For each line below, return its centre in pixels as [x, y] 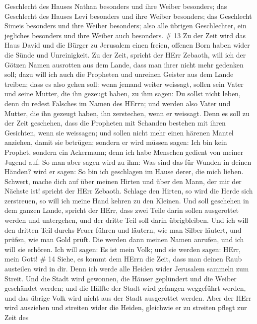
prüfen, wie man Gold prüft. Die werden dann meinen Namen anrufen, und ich [124, 239]
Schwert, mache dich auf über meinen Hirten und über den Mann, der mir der [123, 181]
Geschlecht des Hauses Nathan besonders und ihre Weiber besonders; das [116, 6]
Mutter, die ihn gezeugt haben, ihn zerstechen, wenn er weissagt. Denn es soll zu [127, 113]
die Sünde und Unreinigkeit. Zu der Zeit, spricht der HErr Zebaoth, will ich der [125, 54]
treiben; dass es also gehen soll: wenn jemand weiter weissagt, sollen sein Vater [124, 84]
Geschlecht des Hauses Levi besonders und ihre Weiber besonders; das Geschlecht [128, 16]
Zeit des [17, 317]
